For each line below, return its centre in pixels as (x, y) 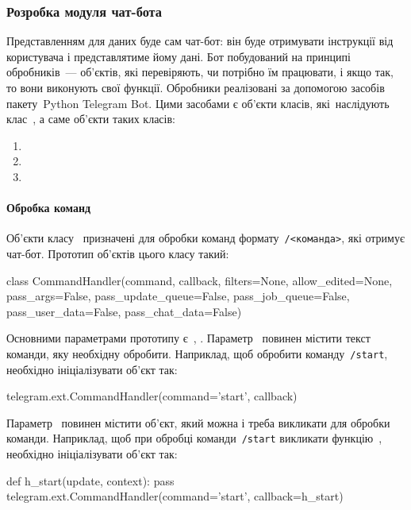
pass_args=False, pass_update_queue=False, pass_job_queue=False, (178, 296)
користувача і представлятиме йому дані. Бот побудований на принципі (179, 56)
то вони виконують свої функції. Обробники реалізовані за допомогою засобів (196, 87)
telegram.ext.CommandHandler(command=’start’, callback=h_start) (175, 496)
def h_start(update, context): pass (90, 480)
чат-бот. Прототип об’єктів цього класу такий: (118, 254)
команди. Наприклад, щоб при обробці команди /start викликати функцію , (194, 438)
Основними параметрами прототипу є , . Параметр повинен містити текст (188, 338)
